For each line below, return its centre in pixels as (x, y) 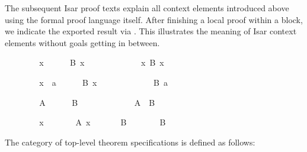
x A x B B (103, 122)
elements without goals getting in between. (82, 42)
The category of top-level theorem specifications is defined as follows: (130, 142)
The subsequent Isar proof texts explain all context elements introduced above (147, 8)
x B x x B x (102, 62)
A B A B (97, 102)
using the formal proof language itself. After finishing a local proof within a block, (154, 19)
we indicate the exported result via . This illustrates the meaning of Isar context (151, 31)
